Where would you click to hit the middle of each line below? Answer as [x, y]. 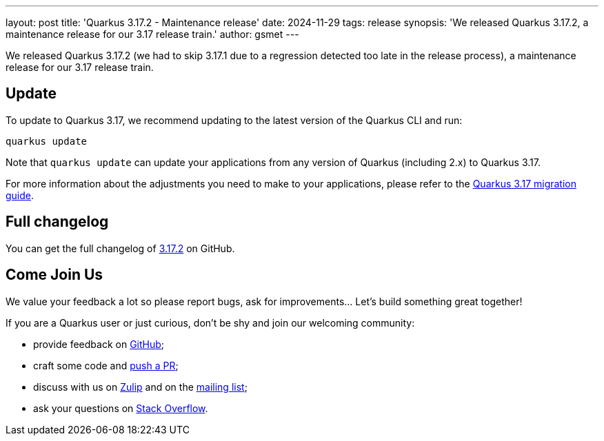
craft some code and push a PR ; [106, 365]
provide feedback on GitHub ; [99, 344]
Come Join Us [54, 275]
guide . [20, 195]
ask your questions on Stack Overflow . [121, 408]
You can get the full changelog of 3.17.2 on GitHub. [120, 248]
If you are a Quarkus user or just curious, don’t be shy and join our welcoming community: [210, 322]
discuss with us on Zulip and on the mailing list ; [140, 387]
